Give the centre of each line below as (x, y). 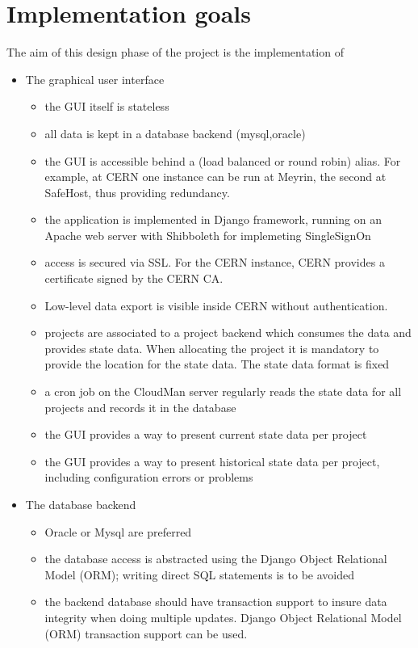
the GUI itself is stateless (107, 106)
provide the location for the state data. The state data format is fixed (217, 364)
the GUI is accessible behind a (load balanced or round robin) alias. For (223, 160)
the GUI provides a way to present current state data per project (206, 434)
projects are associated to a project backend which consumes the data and (228, 332)
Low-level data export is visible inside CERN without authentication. (216, 305)
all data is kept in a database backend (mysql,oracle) (175, 133)
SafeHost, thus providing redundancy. (137, 192)
